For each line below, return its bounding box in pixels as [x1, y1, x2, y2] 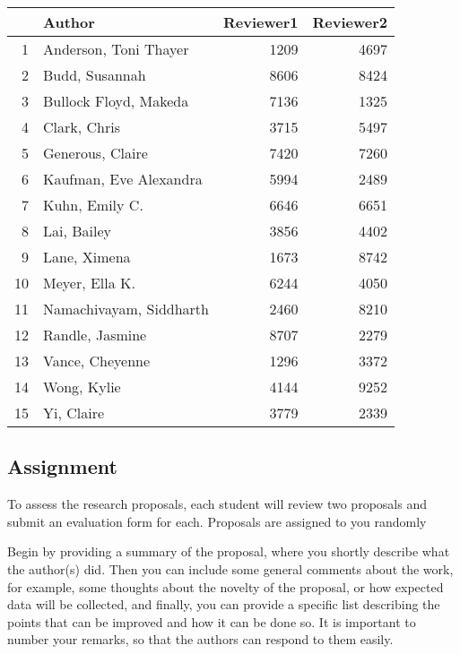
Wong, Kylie [43, 376, 121, 397]
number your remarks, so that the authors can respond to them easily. [7, 630, 394, 649]
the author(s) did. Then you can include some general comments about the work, [7, 559, 454, 578]
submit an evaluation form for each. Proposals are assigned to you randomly [7, 512, 427, 530]
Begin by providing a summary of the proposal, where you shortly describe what [7, 542, 450, 561]
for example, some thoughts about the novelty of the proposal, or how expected [7, 577, 444, 596]
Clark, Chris [43, 116, 120, 137]
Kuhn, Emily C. [43, 194, 143, 215]
